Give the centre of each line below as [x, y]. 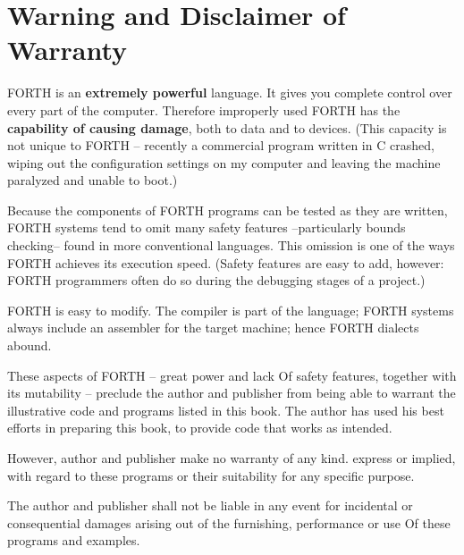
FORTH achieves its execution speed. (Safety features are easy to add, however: [226, 262]
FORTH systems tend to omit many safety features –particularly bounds [207, 227]
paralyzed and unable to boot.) [93, 180]
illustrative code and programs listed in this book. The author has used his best [226, 410]
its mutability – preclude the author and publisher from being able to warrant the [232, 393]
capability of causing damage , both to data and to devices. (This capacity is [227, 127]
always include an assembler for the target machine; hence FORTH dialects [213, 328]
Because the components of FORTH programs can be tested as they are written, [228, 210]
